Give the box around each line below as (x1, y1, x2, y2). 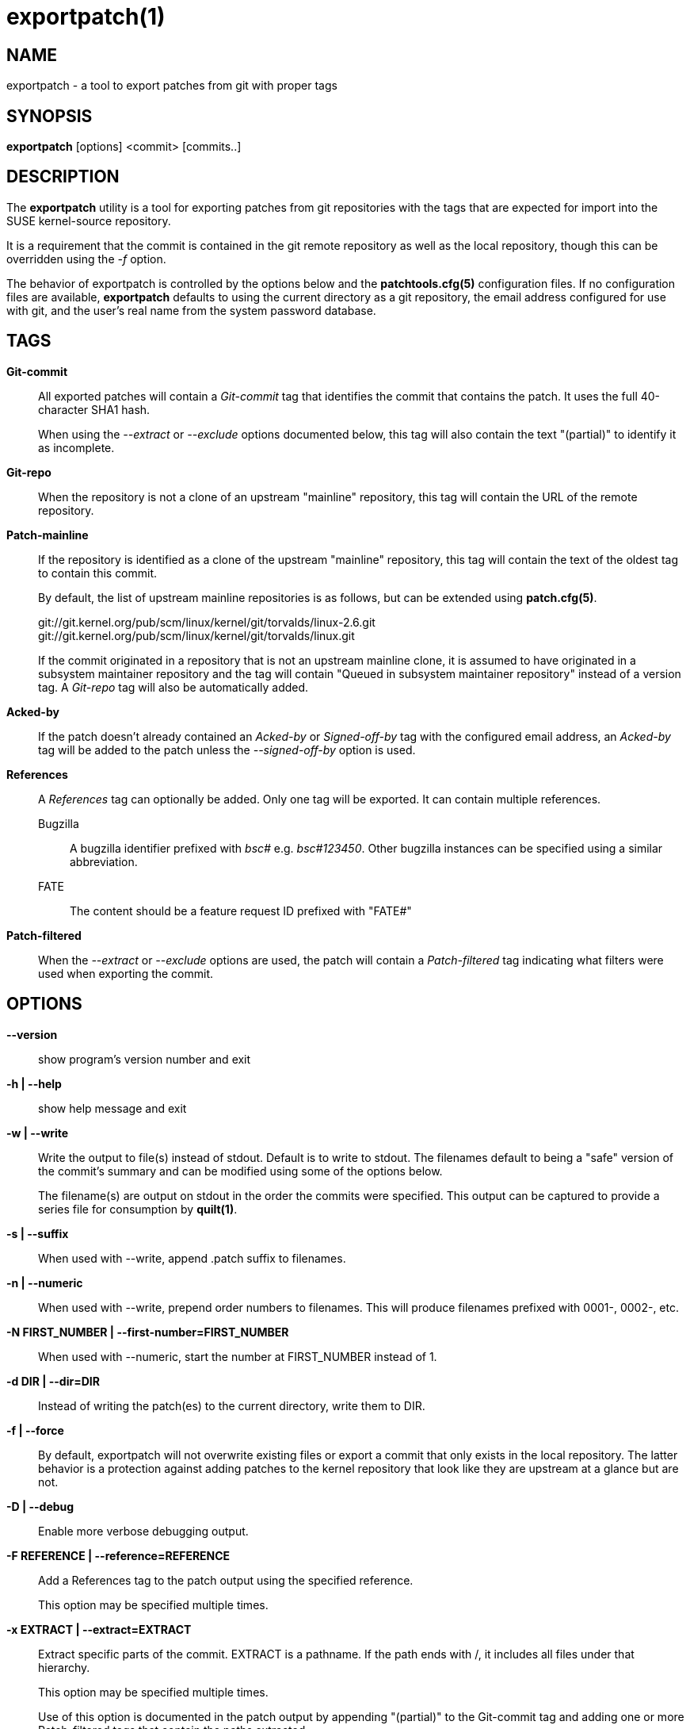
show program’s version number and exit (38, 1052, 251, 1066)
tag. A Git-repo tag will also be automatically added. (38, 680, 309, 694)
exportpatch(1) (6, 3, 166, 30)
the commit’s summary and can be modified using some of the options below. (38, 1164, 443, 1178)
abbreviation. (70, 854, 138, 868)
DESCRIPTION (6, 167, 120, 187)
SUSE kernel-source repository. (6, 213, 171, 228)
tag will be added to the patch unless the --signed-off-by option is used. (38, 742, 416, 757)
